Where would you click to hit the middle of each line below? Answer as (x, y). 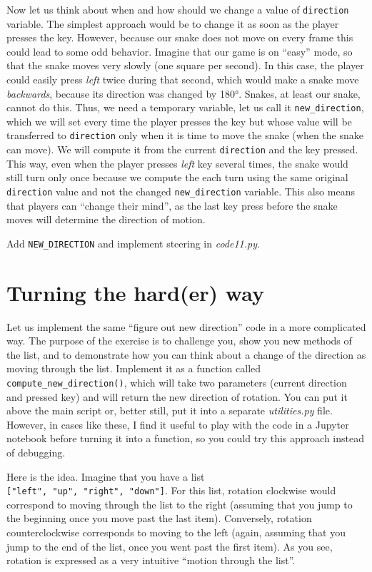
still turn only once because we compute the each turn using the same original (177, 177)
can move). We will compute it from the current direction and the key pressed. (182, 149)
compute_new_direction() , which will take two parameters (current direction (177, 382)
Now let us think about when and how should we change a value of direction (178, 9)
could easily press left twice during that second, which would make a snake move (183, 80)
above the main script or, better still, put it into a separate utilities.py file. (170, 410)
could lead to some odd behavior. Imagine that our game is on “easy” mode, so (180, 51)
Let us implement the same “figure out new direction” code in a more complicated (186, 326)
